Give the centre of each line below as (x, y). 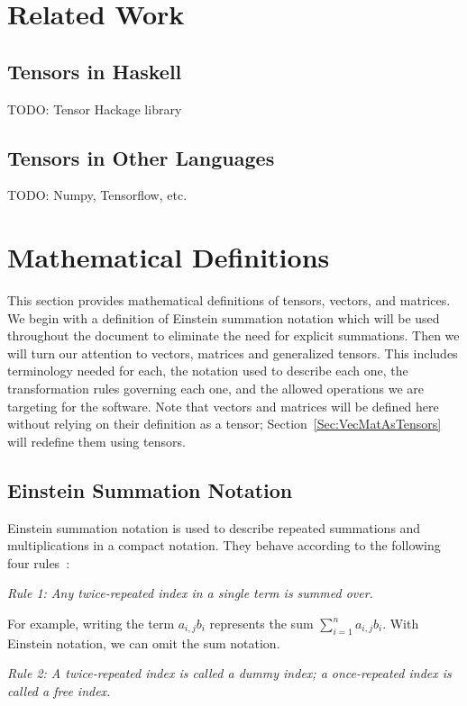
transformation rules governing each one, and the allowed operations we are (216, 389)
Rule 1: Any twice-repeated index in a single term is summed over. (190, 593)
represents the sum (261, 624)
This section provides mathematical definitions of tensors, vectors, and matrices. (229, 300)
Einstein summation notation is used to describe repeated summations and (214, 527)
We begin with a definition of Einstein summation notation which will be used (224, 317)
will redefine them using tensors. (96, 441)
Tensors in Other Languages (141, 157)
